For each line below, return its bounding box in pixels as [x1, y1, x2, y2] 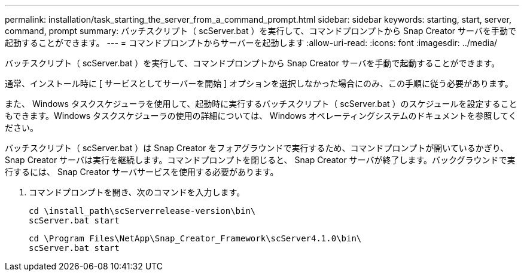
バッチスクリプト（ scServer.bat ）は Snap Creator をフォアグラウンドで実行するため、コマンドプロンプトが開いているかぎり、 [5, 143, 509, 153]
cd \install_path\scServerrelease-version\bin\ [29, 206, 256, 216]
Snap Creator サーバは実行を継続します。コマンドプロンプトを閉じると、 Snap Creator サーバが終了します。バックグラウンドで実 [5, 155, 516, 165]
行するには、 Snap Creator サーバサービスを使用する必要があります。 [5, 167, 279, 177]
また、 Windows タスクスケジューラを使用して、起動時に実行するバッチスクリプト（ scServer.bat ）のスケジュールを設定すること [5, 99, 517, 109]
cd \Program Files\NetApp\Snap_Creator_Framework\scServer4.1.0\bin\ [29, 234, 362, 243]
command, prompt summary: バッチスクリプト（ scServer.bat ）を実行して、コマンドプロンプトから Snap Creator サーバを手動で [5, 26, 516, 36]
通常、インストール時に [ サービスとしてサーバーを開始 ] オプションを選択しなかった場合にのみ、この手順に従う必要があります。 [5, 78, 513, 88]
